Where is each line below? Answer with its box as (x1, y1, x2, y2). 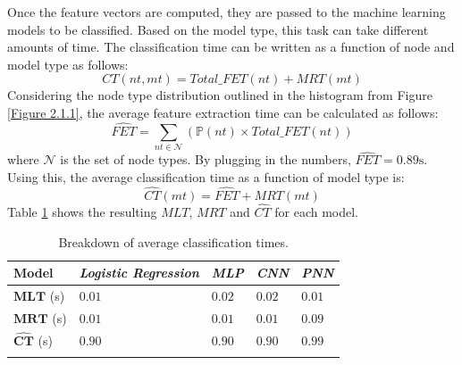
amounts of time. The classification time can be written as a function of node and (7, 37, 455, 56)
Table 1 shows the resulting (7, 202, 157, 220)
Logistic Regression (79, 263, 199, 282)
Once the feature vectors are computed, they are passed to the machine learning (7, 3, 446, 21)
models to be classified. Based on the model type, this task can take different (7, 20, 429, 38)
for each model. (274, 202, 358, 220)
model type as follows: (7, 54, 129, 73)
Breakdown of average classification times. (58, 232, 289, 251)
